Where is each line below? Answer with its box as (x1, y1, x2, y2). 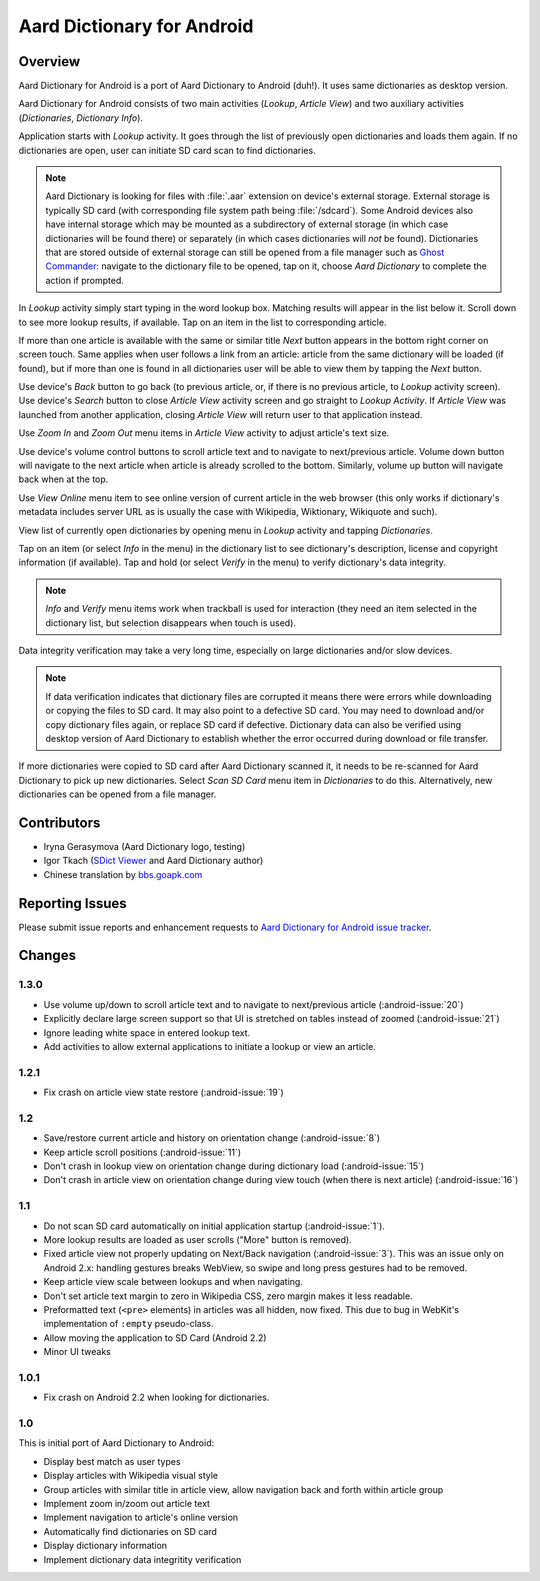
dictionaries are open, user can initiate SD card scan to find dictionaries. (18, 144, 316, 156)
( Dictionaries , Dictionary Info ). (18, 111, 144, 124)
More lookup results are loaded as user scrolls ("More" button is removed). (43, 1233, 352, 1245)
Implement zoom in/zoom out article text (43, 1497, 210, 1509)
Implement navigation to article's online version (43, 1511, 239, 1524)
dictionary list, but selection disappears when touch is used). (45, 616, 297, 629)
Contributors (18, 814, 101, 831)
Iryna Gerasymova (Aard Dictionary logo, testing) (43, 840, 246, 852)
